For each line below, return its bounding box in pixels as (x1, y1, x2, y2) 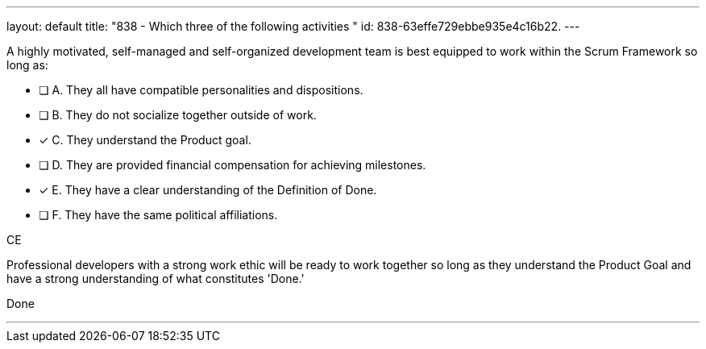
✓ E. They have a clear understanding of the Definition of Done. (39, 183, 377, 197)
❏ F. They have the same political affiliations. (39, 208, 278, 222)
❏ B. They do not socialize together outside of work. (39, 108, 317, 122)
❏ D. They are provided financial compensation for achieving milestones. (39, 158, 426, 172)
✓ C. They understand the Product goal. (39, 133, 251, 147)
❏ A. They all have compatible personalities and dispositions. (39, 83, 363, 97)
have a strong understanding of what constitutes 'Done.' (6, 272, 305, 285)
